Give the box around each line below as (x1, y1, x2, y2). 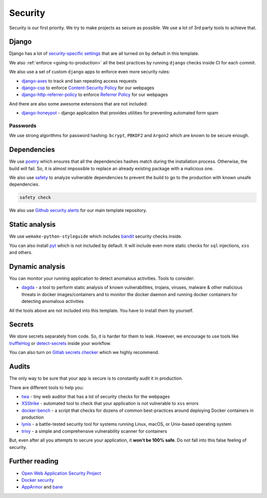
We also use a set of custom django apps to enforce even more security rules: (9, 69, 170, 75)
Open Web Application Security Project (21, 470, 101, 476)
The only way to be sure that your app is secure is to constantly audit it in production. (9, 375, 183, 381)
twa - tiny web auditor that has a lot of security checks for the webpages (21, 394, 170, 399)
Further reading (9, 457, 59, 465)
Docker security (21, 477, 54, 483)
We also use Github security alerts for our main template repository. (9, 207, 147, 213)
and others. (9, 249, 33, 255)
